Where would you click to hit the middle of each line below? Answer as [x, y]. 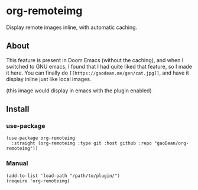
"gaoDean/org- [171, 143]
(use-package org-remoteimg [41, 138]
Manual [17, 163]
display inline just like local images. [49, 79]
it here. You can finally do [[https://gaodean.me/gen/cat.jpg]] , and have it [98, 73]
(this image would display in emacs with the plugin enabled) [79, 91]
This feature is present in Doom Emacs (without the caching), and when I [95, 60]
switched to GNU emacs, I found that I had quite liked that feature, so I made [99, 66]
